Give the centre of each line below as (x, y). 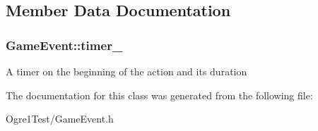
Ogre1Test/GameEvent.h (60, 119)
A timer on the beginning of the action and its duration (126, 71)
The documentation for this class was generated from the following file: (159, 95)
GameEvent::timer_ (64, 45)
